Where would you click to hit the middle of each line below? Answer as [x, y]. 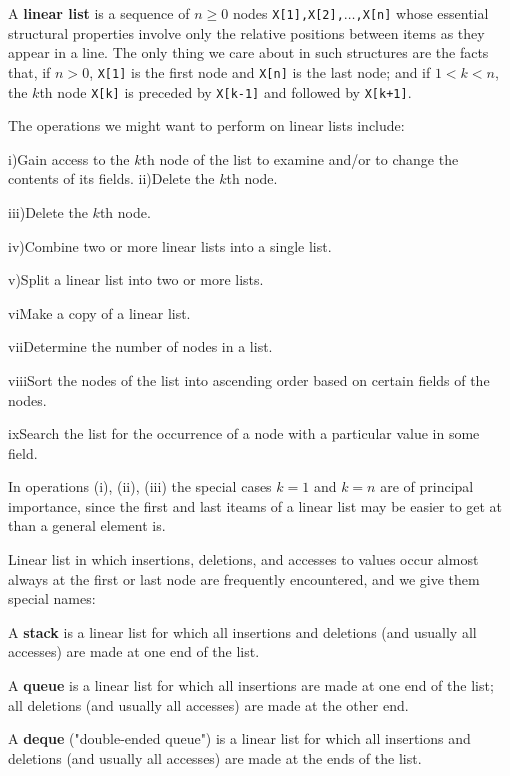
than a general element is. [87, 525]
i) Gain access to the [69, 158]
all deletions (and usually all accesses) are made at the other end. [208, 704]
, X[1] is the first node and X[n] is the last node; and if [260, 71]
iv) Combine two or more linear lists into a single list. [170, 245]
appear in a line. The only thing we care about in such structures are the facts [248, 52]
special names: [52, 598]
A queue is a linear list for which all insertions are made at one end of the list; [251, 685]
